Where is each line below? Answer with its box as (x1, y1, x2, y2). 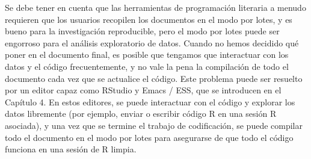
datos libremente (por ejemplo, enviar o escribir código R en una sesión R (5, 107, 277, 120)
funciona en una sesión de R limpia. (5, 143, 137, 155)
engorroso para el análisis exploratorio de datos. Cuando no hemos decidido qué (5, 36, 299, 49)
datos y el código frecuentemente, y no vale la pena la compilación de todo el (5, 60, 289, 72)
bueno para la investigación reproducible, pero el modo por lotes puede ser (5, 25, 280, 37)
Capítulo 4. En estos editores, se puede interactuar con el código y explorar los (5, 95, 295, 108)
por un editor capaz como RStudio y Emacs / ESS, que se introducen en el (5, 84, 282, 96)
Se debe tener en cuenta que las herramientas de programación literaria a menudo (5, 1, 306, 13)
